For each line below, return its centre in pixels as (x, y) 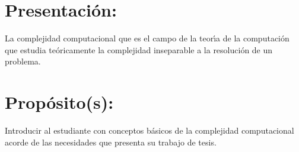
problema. (23, 61)
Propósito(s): (59, 102)
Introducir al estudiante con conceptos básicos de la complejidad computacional (149, 130)
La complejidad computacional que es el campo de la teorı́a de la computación (147, 38)
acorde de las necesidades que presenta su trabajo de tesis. (111, 142)
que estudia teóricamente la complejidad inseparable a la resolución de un (139, 49)
